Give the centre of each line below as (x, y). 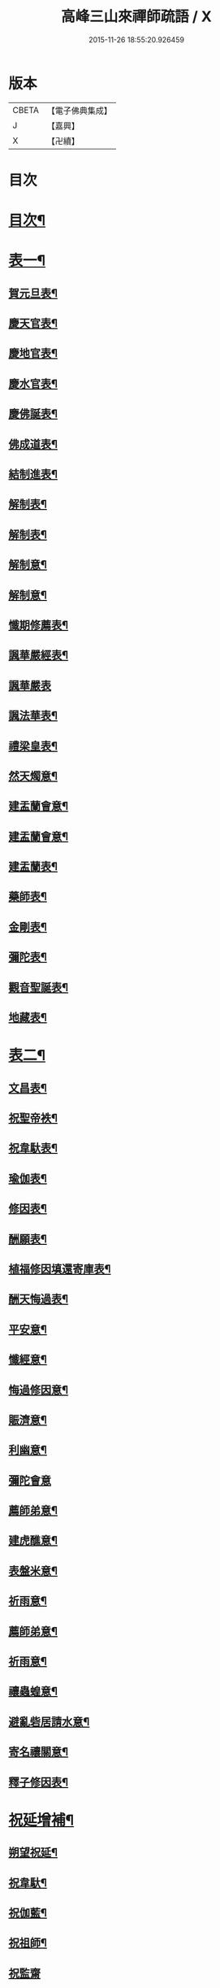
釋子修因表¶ (39, 1782)
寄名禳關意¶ (39, 1752)
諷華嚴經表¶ (39, 655)
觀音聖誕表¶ (39, 987)
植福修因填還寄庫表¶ (60, 1269)
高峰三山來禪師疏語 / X (136, 17)
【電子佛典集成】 (79, 111)
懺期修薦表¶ (39, 625)
